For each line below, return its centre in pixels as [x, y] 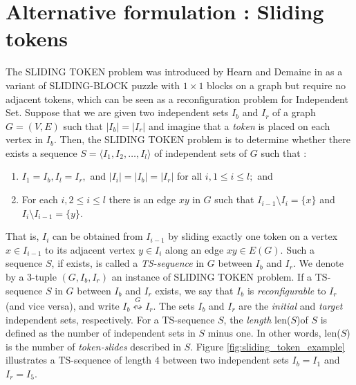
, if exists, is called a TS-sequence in [128, 263]
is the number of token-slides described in [93, 346]
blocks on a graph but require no [276, 85]
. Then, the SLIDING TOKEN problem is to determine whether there [202, 139]
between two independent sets [226, 360]
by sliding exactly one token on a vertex [253, 236]
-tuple [44, 277]
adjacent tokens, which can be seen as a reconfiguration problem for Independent [177, 98]
